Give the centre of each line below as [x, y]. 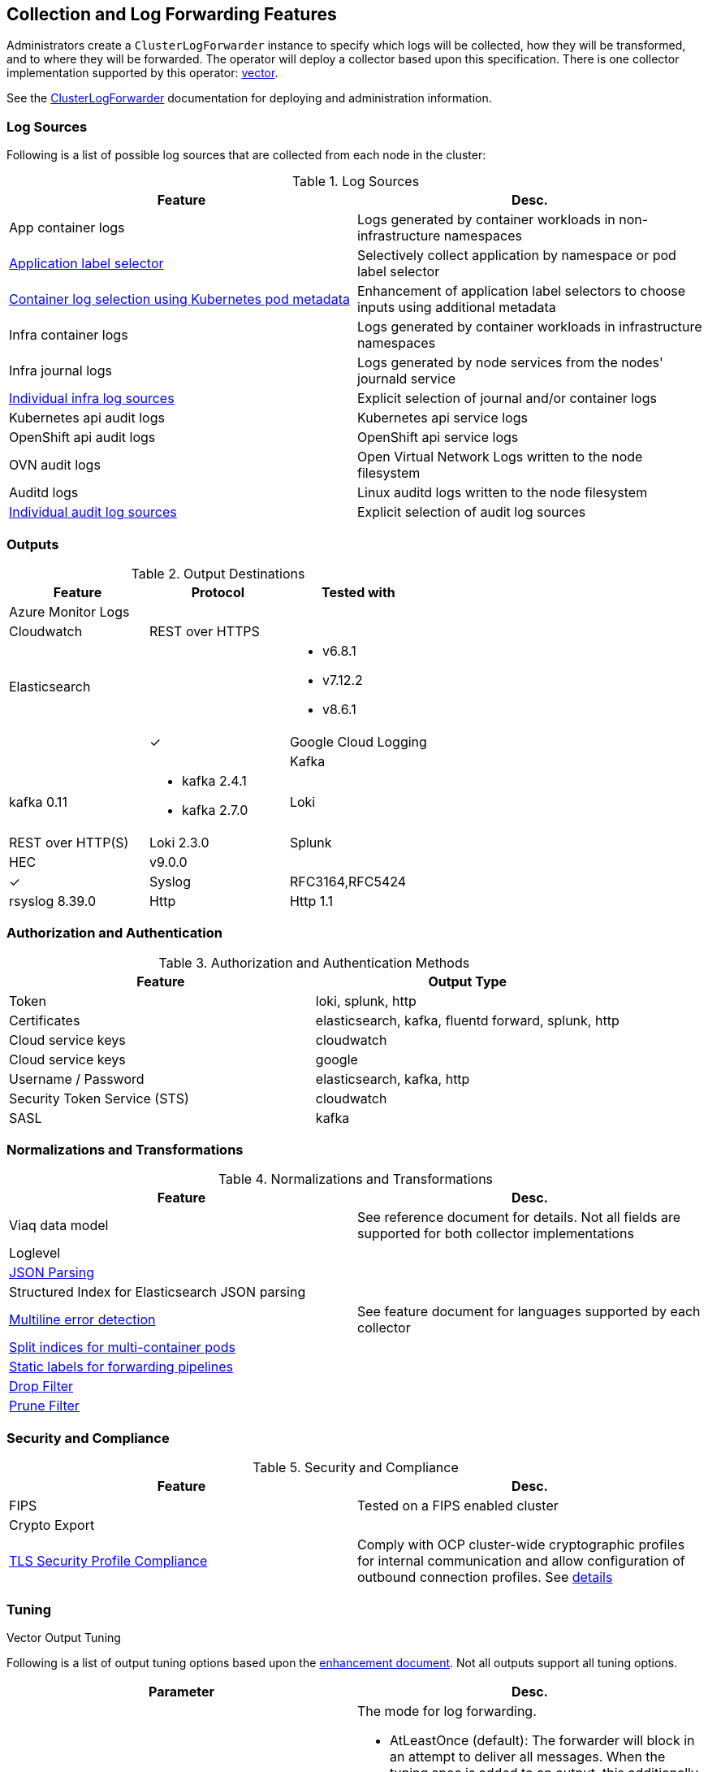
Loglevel [35, 1253]
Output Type [468, 981]
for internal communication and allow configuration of [521, 1561]
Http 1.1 [311, 901]
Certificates [45, 1020]
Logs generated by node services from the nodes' [510, 363]
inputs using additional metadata [457, 308]
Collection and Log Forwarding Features [172, 14]
